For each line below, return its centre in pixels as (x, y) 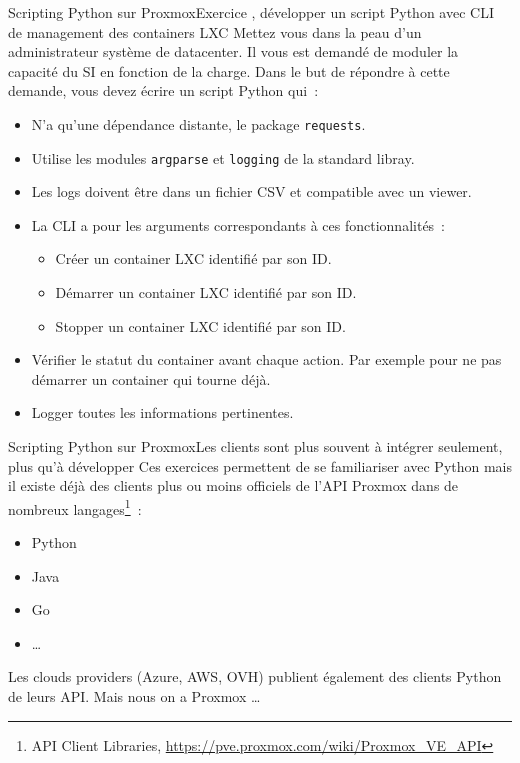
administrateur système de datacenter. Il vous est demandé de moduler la (233, 51)
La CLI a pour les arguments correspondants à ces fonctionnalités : (238, 224)
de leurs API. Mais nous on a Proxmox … (134, 696)
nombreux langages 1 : (75, 507)
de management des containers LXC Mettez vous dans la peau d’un (215, 31)
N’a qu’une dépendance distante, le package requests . (198, 123)
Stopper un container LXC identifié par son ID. (200, 325)
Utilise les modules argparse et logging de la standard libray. (223, 157)
